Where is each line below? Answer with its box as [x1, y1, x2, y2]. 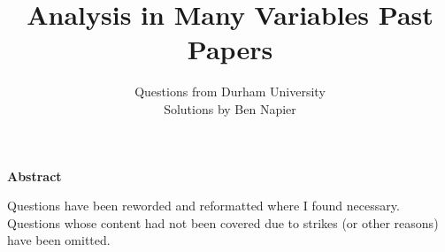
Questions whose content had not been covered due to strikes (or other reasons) [7, 213, 439, 232]
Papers [187, 31, 273, 67]
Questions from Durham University [134, 82, 326, 101]
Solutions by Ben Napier [164, 99, 296, 118]
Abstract [7, 166, 62, 185]
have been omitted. [7, 231, 111, 249]
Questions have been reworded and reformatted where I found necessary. [7, 196, 400, 215]
